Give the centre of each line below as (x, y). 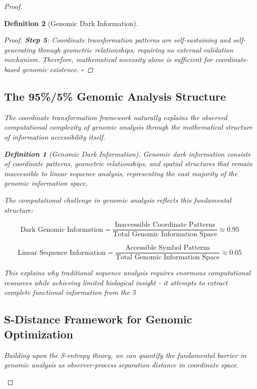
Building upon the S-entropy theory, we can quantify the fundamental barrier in (125, 355)
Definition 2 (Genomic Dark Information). (71, 23)
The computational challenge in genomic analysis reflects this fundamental (118, 200)
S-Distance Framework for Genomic (98, 319)
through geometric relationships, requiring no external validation (135, 49)
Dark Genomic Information (62, 230)
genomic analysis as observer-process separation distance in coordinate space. (122, 365)
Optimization (39, 334)
